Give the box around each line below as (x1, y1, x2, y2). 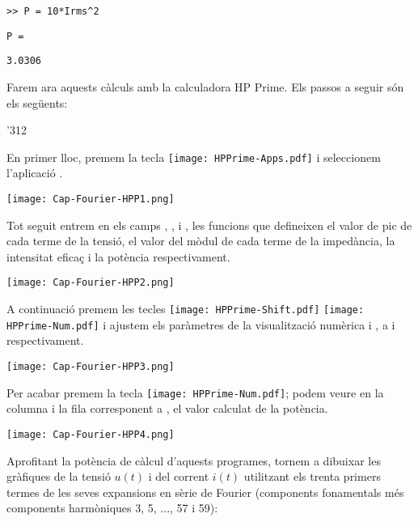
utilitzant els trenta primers (243, 468, 381, 485)
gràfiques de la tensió (6, 468, 111, 485)
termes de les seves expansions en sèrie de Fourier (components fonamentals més (6, 483, 404, 500)
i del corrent (148, 468, 209, 485)
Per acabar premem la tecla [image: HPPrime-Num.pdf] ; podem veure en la (6, 384, 384, 401)
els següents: (6, 94, 68, 111)
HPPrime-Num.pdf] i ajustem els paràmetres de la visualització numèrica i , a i (6, 316, 395, 333)
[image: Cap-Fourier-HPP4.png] (6, 428, 175, 440)
